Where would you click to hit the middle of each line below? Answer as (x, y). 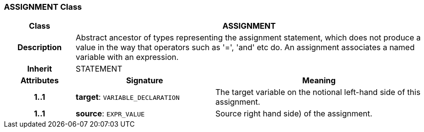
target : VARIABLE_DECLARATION (127, 97)
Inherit (40, 69)
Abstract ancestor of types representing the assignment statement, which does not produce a (248, 38)
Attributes (40, 81)
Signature (145, 81)
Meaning (319, 81)
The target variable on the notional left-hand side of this (318, 92)
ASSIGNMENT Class (43, 7)
